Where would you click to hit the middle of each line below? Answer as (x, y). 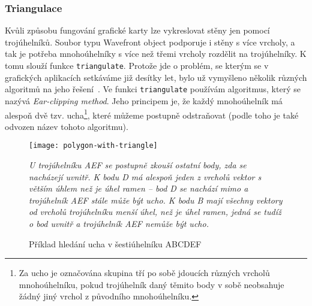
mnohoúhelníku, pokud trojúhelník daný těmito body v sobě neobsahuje (151, 284)
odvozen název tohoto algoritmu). (67, 126)
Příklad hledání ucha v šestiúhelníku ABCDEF (115, 243)
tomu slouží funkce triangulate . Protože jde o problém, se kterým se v (137, 65)
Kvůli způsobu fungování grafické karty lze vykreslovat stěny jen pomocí (137, 30)
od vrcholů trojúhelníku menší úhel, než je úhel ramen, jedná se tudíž (155, 212)
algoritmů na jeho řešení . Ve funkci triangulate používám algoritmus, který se (153, 89)
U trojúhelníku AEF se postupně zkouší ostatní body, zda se (138, 165)
